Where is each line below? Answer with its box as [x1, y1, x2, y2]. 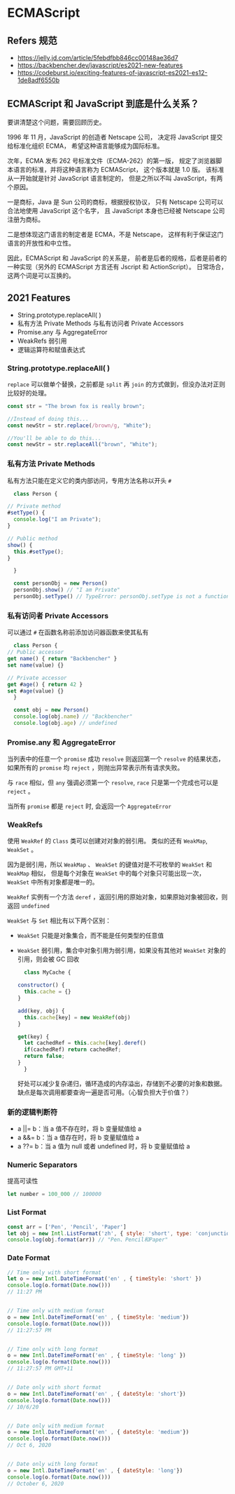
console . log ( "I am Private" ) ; [13, 516, 101, 523]
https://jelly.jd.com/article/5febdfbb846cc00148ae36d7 [17, 54, 178, 62]
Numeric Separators [7, 1160, 78, 1170]
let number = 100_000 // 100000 [7, 1190, 101, 1198]
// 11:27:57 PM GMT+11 [7, 1365, 73, 1372]
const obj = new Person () [13, 707, 90, 714]
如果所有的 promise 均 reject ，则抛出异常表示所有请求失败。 [7, 763, 184, 772]
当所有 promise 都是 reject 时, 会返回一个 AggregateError [7, 802, 171, 810]
